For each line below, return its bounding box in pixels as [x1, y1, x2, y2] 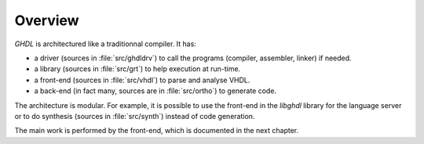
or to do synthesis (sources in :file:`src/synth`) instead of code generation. [14, 111, 255, 121]
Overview [14, 12, 79, 29]
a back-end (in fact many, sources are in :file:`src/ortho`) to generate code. [34, 86, 277, 95]
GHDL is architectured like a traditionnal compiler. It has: [14, 39, 196, 49]
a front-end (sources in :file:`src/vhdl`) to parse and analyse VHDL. [34, 75, 250, 85]
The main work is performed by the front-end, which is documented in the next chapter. [14, 126, 299, 135]
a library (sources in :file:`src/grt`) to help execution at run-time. [34, 64, 241, 74]
